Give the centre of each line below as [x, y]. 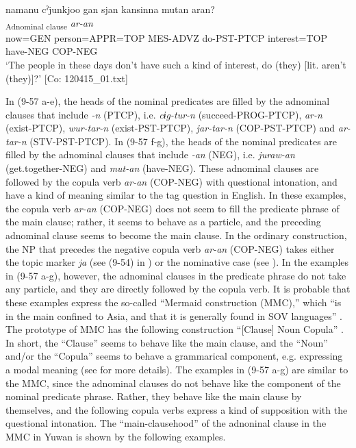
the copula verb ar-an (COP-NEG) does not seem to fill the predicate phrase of [173, 208]
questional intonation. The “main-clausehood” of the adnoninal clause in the [166, 423]
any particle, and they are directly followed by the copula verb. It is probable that [178, 289]
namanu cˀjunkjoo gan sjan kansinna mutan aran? [110, 9]
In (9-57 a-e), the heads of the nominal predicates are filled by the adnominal [168, 101]
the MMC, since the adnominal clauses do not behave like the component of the [173, 383]
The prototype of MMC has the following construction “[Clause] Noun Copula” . [175, 329]
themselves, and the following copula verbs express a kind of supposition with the [177, 409]
